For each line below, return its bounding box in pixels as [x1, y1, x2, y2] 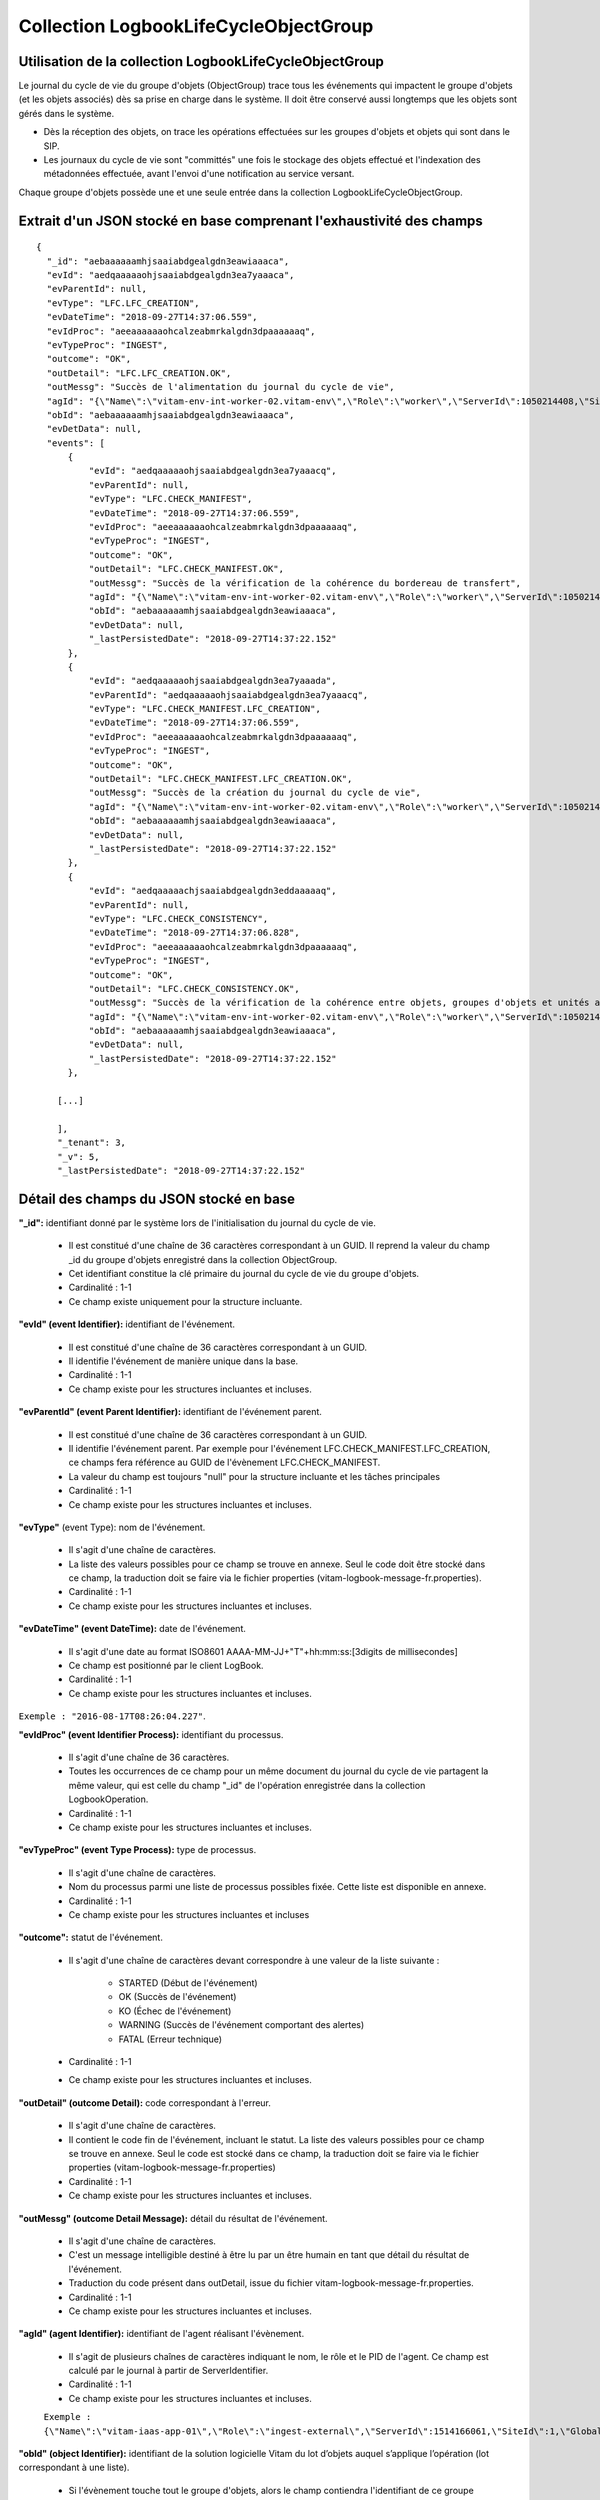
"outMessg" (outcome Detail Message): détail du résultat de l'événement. [18, 2212, 329, 2224]
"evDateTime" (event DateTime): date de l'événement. [18, 1623, 247, 1635]
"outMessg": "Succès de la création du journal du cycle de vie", [88, 787, 422, 799]
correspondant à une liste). [18, 2461, 130, 2474]
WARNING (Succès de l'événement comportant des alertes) [118, 2019, 365, 2031]
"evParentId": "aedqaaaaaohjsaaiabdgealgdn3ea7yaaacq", [88, 689, 369, 700]
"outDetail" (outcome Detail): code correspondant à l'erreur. [18, 2096, 272, 2109]
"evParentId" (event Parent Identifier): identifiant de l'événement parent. [18, 1406, 322, 1418]
